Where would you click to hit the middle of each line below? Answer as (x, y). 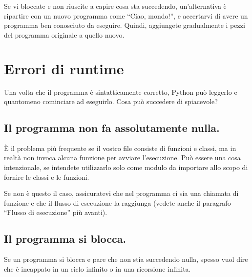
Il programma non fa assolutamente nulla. (112, 128)
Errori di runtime (64, 68)
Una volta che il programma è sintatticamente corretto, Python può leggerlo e (121, 92)
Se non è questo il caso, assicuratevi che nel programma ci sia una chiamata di (121, 193)
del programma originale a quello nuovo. (64, 34)
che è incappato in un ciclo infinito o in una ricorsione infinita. (97, 268)
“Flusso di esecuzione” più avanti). (56, 212)
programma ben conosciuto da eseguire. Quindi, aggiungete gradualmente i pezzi (125, 25)
